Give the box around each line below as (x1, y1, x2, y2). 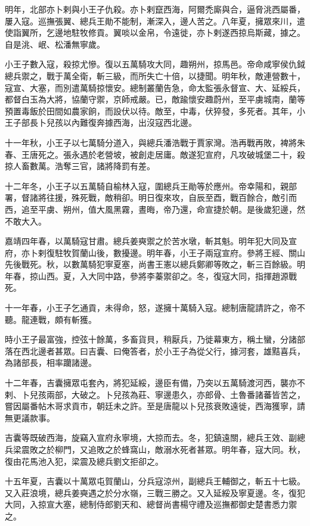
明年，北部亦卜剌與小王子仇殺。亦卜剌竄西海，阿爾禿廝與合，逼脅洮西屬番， (5, 3, 305, 15)
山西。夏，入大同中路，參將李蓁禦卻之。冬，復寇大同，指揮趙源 (38, 269, 289, 282)
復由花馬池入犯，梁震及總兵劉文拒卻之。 (5, 455, 163, 467)
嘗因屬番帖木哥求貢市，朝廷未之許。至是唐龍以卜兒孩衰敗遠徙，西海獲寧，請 (5, 400, 305, 412)
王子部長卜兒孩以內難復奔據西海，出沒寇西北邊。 (5, 116, 197, 129)
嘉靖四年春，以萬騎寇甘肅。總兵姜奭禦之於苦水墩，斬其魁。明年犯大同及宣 (5, 235, 297, 247)
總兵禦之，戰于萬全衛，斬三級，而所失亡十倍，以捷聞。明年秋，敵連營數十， (5, 69, 305, 82)
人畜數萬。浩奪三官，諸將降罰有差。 (13, 160, 155, 172)
